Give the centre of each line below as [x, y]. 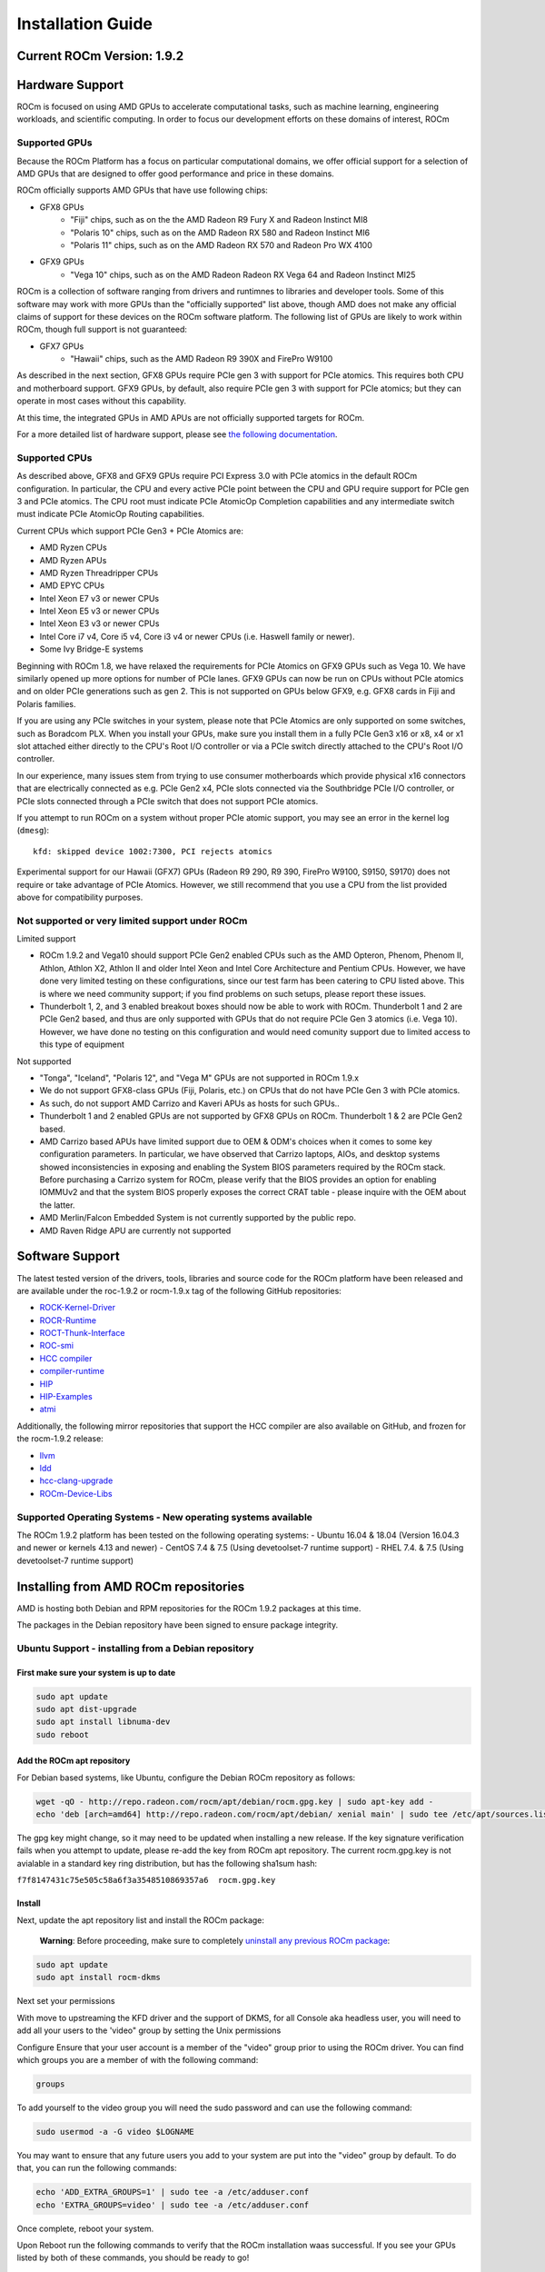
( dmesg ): [33, 831]
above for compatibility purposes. [80, 897]
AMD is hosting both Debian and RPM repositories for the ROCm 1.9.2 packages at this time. [189, 1608]
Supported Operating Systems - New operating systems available [165, 1517]
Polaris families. [46, 703]
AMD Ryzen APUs [73, 560]
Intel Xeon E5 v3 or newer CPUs [99, 611]
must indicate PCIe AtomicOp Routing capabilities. [110, 514]
